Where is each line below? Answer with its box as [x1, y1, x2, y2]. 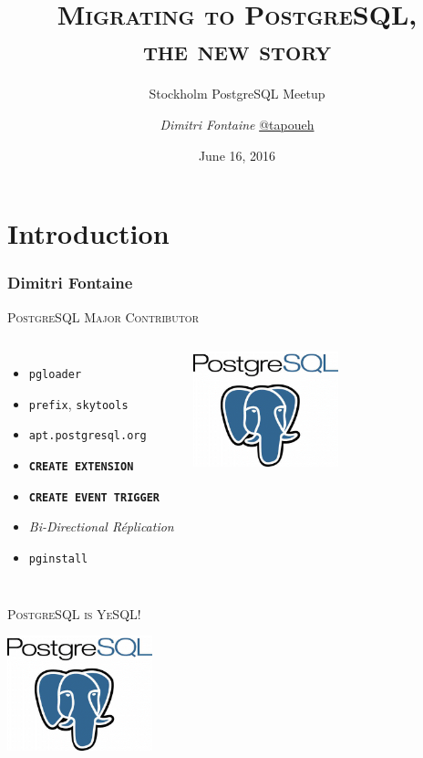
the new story [142, 31, 332, 68]
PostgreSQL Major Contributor [7, 307, 199, 326]
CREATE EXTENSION [28, 460, 134, 474]
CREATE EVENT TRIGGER [28, 490, 160, 504]
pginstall [28, 552, 88, 565]
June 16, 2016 [198, 145, 276, 164]
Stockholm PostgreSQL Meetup [149, 84, 325, 103]
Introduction [7, 215, 170, 252]
